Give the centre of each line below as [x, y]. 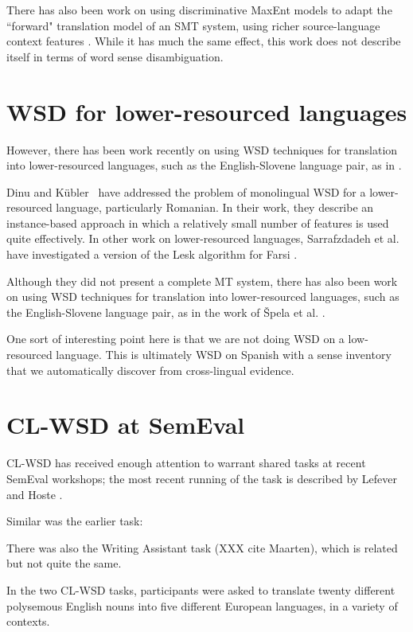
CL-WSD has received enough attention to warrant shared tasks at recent [186, 463]
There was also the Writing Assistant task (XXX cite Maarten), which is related [202, 547]
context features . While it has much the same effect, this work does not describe [204, 41]
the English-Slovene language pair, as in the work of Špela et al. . [166, 312]
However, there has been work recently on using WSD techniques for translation [202, 149]
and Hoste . [35, 494]
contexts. [28, 621]
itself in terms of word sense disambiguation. [115, 56]
